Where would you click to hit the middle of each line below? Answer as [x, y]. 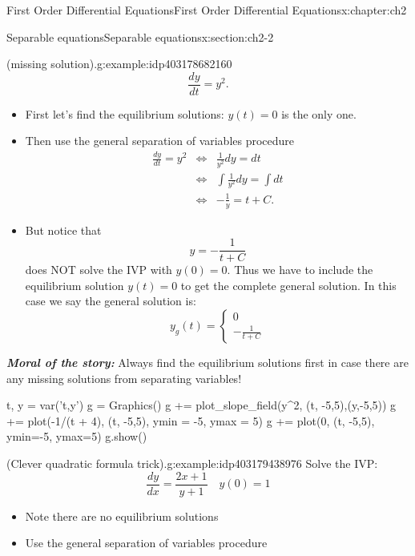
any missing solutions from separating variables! [124, 378]
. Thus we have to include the [300, 270]
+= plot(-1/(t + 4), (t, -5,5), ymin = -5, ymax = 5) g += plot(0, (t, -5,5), [191, 420]
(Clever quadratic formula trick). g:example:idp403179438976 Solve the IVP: [192, 463]
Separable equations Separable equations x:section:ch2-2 [140, 36]
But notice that [63, 230]
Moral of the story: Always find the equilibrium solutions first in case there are [207, 363]
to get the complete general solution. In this [288, 285]
